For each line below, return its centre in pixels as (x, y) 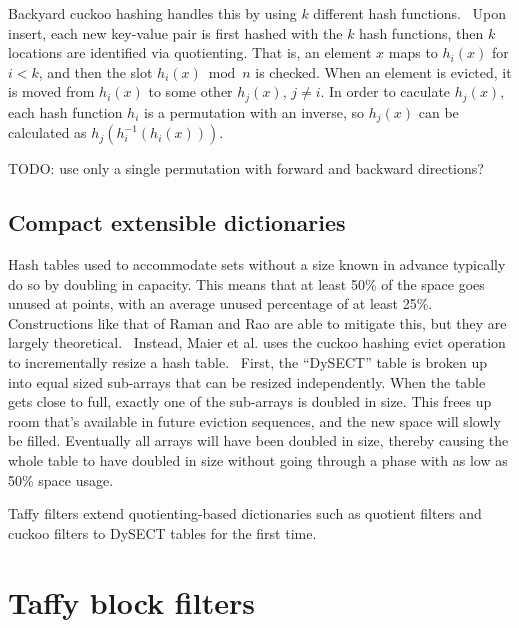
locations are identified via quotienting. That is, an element (190, 52)
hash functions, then (421, 32)
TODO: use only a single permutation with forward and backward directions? (246, 168)
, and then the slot (95, 71)
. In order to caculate (385, 91)
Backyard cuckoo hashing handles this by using (152, 13)
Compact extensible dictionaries (177, 222)
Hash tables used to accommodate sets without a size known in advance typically (257, 264)
